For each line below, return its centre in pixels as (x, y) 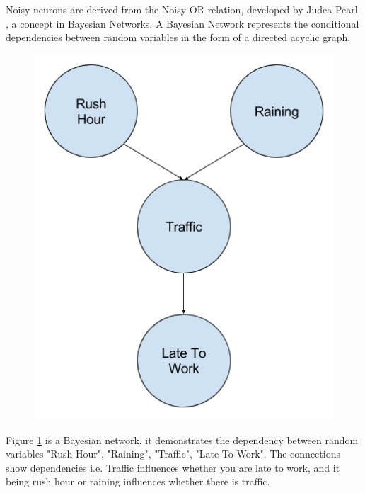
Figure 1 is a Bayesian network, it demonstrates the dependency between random (182, 440)
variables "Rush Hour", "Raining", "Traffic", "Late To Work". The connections (173, 454)
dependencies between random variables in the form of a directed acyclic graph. (178, 37)
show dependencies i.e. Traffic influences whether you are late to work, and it (173, 467)
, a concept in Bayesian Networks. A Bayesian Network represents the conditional (182, 23)
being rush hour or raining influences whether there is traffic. (138, 481)
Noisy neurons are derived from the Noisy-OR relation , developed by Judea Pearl (182, 9)
